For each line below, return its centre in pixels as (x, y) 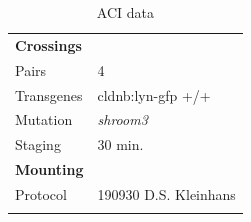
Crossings (48, 44)
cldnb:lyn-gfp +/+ (154, 94)
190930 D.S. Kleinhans (166, 193)
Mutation (44, 119)
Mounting (49, 169)
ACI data (125, 12)
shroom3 (122, 119)
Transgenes (49, 94)
